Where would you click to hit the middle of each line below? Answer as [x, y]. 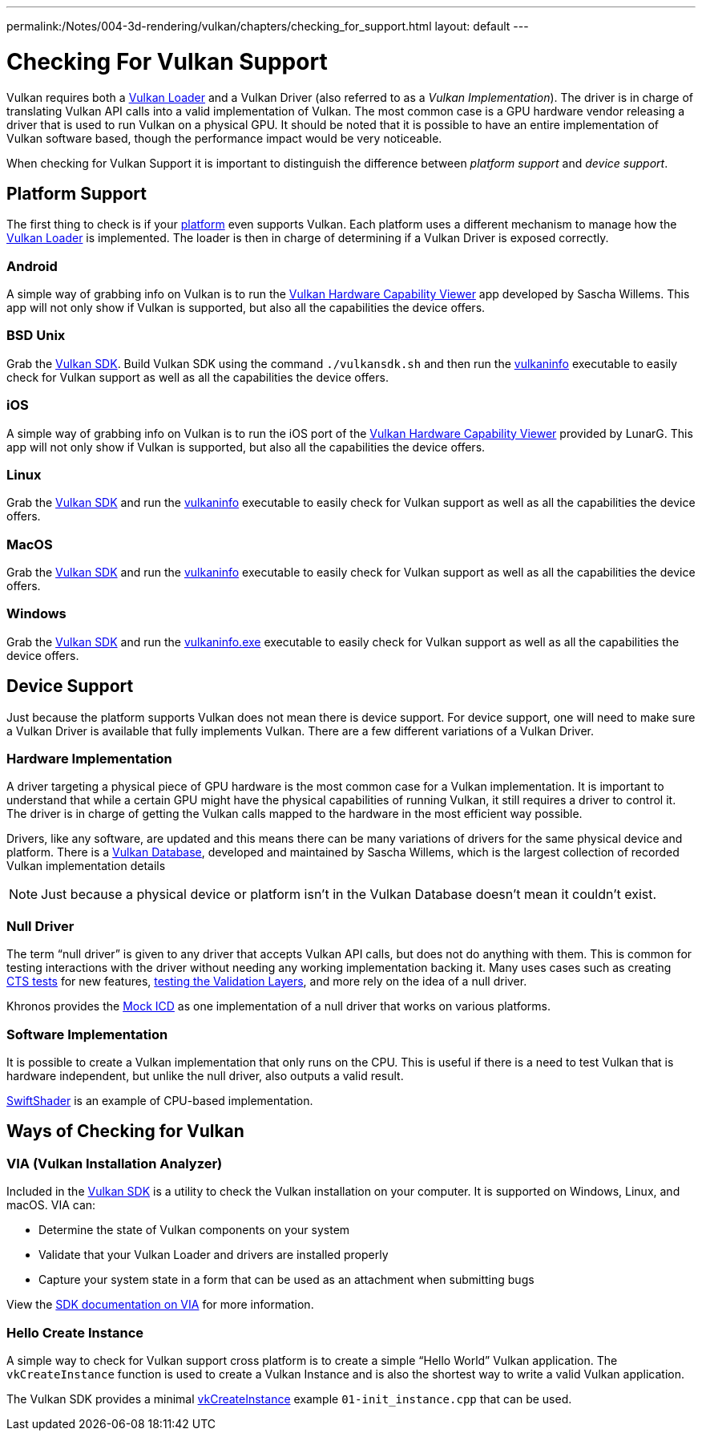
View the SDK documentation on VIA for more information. [160, 1305]
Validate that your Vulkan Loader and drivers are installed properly [214, 1255]
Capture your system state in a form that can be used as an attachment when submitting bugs [286, 1280]
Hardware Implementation [89, 759]
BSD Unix [36, 336]
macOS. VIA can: [51, 1205]
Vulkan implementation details [86, 866]
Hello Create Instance [75, 1332]
